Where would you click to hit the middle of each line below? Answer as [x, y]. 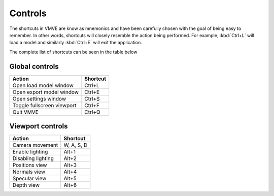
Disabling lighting [33, 158]
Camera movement [35, 145]
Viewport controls [39, 126]
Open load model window [43, 85]
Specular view [29, 179]
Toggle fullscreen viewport [44, 105]
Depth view [26, 185]
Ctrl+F [92, 105]
